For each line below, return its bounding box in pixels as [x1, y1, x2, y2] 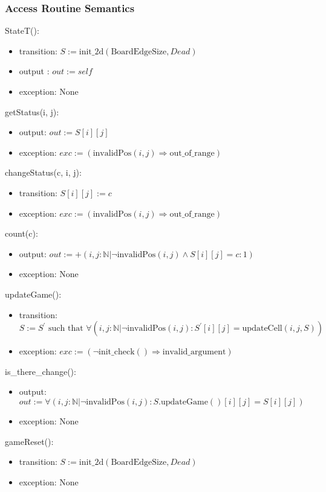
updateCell [242, 324, 282, 333]
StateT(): [5, 24, 39, 37]
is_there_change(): [5, 365, 76, 377]
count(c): [5, 227, 38, 240]
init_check [99, 348, 135, 357]
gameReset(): [5, 435, 54, 447]
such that [48, 324, 83, 333]
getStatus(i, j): [5, 105, 59, 118]
